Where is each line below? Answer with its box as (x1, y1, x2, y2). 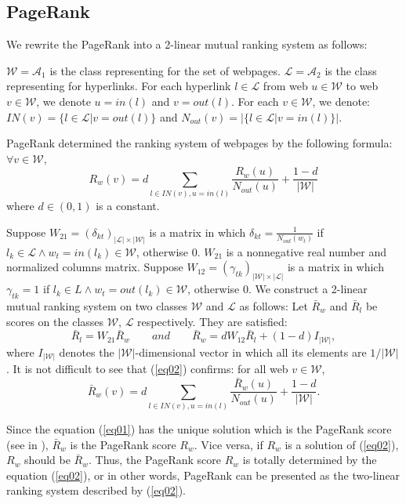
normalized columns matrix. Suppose (6, 259, 183, 275)
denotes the (59, 343, 114, 360)
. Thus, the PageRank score (89, 451, 221, 468)
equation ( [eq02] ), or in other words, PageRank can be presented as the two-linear (6, 466, 401, 483)
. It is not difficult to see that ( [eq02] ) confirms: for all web (6, 361, 288, 377)
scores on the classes (6, 313, 104, 329)
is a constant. (96, 198, 160, 214)
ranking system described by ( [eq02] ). (6, 482, 187, 499)
